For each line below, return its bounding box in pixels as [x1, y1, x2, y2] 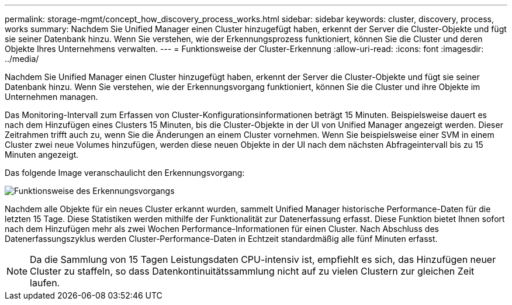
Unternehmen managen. [5, 92, 98, 102]
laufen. [30, 277, 60, 289]
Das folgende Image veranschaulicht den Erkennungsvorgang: [5, 168, 245, 178]
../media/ [5, 54, 39, 64]
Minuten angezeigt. [5, 150, 79, 160]
